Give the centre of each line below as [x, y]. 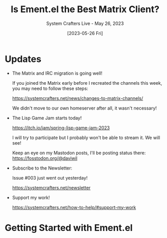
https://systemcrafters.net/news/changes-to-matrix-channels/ [78, 98]
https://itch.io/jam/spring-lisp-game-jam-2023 [61, 127]
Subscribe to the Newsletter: [42, 168]
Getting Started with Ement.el [69, 228]
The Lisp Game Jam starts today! [47, 118]
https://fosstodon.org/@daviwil [45, 158]
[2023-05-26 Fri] [85, 33]
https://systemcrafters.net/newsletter [51, 188]
